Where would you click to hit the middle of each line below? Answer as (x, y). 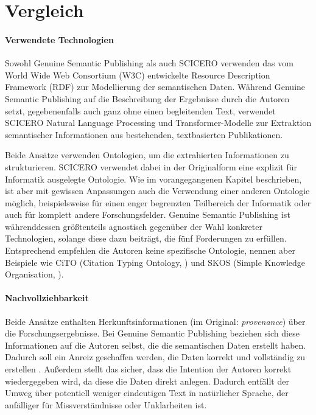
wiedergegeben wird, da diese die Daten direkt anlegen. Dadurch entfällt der (147, 381)
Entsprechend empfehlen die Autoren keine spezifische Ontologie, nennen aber (150, 250)
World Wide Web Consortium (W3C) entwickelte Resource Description (138, 75)
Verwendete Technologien (59, 39)
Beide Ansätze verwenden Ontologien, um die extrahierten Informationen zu (147, 155)
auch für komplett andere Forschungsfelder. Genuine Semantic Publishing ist (148, 214)
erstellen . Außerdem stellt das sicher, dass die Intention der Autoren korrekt (148, 369)
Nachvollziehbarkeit (47, 298)
